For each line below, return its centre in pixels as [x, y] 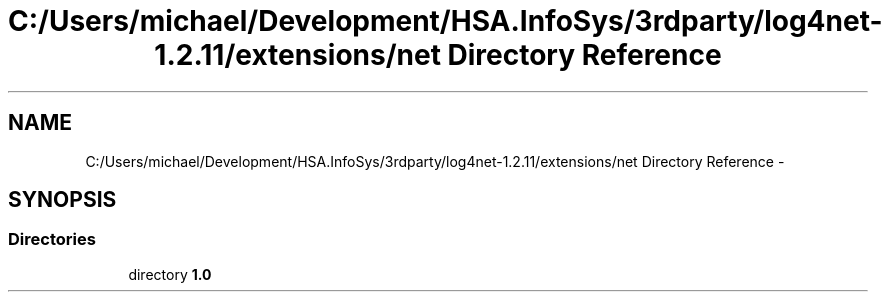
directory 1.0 [170, 274]
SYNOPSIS [62, 200]
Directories [52, 239]
